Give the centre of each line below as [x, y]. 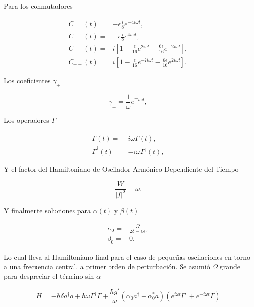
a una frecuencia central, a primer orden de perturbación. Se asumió [107, 266]
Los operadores [27, 120]
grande [230, 266]
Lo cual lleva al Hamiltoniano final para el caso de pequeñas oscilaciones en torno [127, 256]
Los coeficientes [27, 81]
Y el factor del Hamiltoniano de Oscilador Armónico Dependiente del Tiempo [121, 169]
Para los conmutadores [38, 6]
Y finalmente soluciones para [47, 211]
